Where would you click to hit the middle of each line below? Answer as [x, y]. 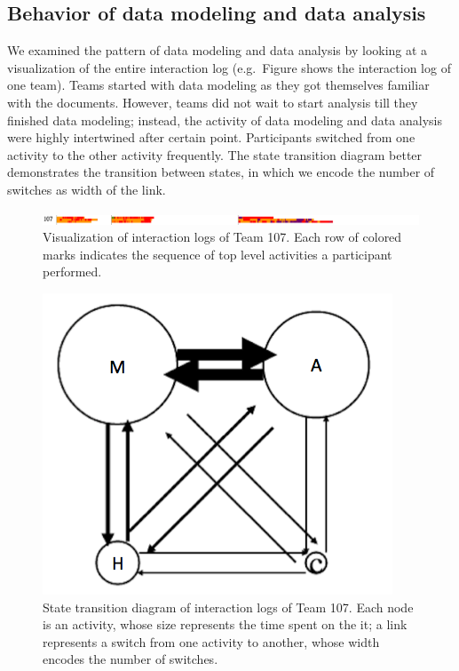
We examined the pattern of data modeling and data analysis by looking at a [218, 50]
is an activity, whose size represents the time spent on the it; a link [225, 624]
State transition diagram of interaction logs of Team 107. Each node [228, 607]
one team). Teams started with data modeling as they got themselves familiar [218, 85]
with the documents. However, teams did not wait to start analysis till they [213, 102]
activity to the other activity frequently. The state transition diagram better [215, 154]
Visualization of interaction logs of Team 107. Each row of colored [222, 237]
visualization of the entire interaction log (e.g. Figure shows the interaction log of [229, 67]
